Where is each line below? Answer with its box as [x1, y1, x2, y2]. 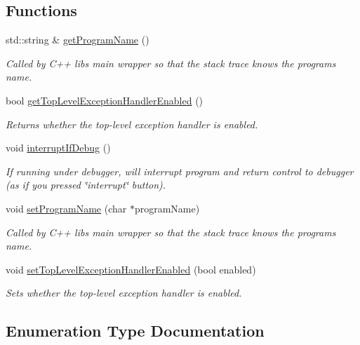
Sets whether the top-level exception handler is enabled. [6, 285, 242, 300]
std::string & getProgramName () [6, 32, 149, 47]
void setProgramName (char [6, 201, 127, 215]
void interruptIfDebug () [6, 140, 111, 155]
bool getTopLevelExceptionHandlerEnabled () [6, 93, 204, 107]
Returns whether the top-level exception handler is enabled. [6, 116, 258, 131]
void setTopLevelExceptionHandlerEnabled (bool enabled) [6, 262, 256, 276]
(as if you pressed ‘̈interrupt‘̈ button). [6, 177, 166, 192]
